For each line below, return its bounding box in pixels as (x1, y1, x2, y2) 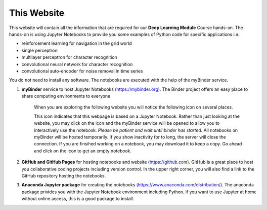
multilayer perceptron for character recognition (21, 54, 117, 60)
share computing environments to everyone (21, 93, 111, 99)
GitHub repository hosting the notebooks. (21, 173, 106, 178)
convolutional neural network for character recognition (21, 61, 133, 67)
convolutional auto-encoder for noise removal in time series (21, 68, 143, 74)
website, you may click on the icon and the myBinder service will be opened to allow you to (34, 120, 220, 126)
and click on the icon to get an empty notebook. (34, 148, 132, 154)
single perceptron (21, 47, 58, 53)
